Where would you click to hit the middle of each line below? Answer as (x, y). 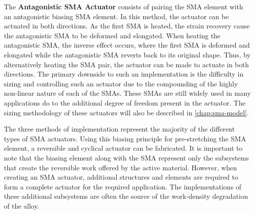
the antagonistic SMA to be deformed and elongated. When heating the (112, 35)
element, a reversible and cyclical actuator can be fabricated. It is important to (123, 148)
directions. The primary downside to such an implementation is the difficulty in (124, 74)
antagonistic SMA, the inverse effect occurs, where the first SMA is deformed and (127, 45)
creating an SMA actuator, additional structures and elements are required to (121, 177)
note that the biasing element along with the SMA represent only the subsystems (127, 157)
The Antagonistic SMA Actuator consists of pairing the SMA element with (124, 6)
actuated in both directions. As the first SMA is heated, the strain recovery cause (127, 26)
